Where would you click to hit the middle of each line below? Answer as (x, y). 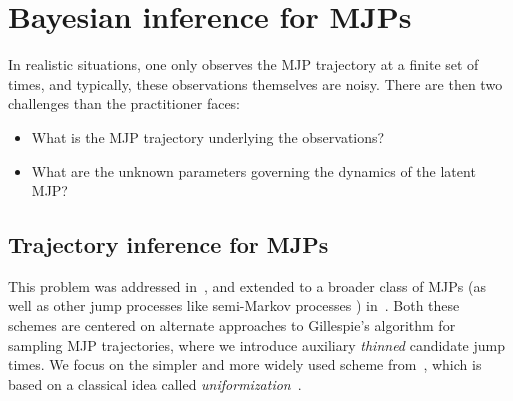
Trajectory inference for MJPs (168, 244)
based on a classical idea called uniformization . (155, 383)
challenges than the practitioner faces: (124, 103)
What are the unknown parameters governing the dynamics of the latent (253, 170)
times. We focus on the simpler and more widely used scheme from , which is (245, 364)
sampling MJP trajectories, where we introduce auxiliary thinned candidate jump (256, 344)
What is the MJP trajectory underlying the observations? (208, 136)
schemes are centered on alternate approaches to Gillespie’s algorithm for (232, 325)
